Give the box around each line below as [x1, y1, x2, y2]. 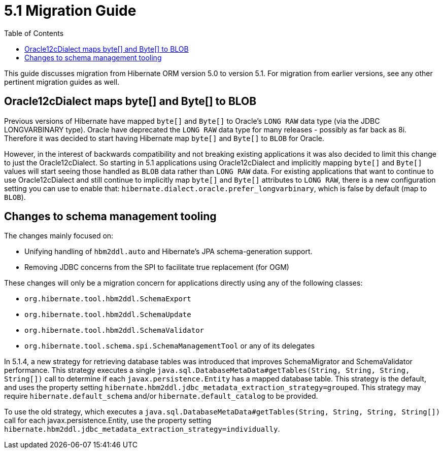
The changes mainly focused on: [4, 231, 114, 240]
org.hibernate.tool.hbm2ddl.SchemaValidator [24, 326, 205, 335]
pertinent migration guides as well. [4, 77, 120, 86]
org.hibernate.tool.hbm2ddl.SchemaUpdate [24, 310, 191, 319]
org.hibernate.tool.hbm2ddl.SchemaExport [24, 295, 191, 303]
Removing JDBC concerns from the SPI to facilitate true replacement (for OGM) [24, 263, 289, 272]
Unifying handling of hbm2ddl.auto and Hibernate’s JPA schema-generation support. [24, 247, 313, 256]
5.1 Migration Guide [4, 2, 137, 19]
